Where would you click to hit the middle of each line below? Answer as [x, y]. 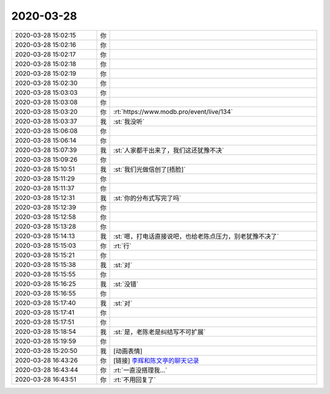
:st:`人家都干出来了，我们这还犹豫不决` [169, 150]
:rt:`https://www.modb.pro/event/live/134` [173, 111]
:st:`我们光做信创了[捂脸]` [149, 169]
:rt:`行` [122, 246]
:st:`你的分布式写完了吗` [147, 198]
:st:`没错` [126, 284]
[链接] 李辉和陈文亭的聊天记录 [156, 360]
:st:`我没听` [129, 121]
